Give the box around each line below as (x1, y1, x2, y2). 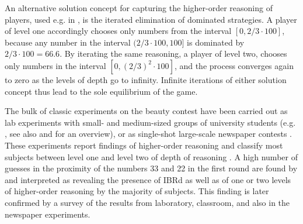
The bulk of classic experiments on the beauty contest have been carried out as (5, 105, 288, 117)
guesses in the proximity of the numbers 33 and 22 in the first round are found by (5, 162, 298, 174)
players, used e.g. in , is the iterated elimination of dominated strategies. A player (5, 13, 297, 25)
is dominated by (187, 36, 245, 48)
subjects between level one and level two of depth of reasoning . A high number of (5, 150, 298, 163)
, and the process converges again (174, 59, 294, 71)
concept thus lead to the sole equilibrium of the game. (5, 85, 198, 97)
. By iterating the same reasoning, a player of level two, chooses (60, 47, 287, 60)
